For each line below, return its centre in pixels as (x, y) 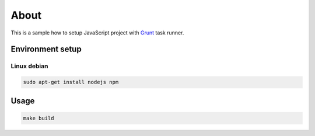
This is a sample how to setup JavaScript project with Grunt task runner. (97, 33)
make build (38, 118)
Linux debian (29, 66)
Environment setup (46, 49)
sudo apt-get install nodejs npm (71, 82)
